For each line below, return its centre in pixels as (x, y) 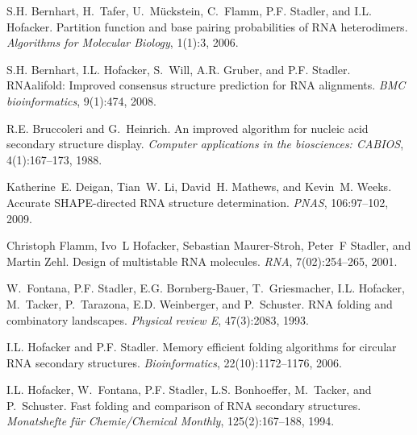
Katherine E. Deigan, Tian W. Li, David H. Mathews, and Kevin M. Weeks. (199, 186)
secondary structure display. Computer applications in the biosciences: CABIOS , (205, 144)
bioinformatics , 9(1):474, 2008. (81, 100)
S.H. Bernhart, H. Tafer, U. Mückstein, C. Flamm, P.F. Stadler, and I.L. (189, 10)
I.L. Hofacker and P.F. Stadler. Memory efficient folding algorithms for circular (202, 347)
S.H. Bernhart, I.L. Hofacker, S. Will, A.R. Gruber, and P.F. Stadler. (179, 69)
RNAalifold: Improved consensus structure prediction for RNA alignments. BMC (206, 85)
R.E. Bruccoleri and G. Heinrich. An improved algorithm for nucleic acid (188, 128)
